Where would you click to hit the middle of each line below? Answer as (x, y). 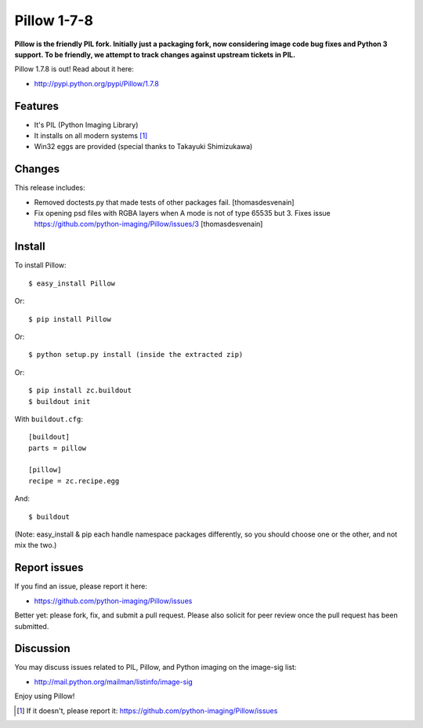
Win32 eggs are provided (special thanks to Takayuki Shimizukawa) (143, 147)
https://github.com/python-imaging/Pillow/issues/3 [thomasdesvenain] (148, 224)
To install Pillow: (40, 265)
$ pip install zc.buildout (80, 391)
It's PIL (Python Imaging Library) (86, 125)
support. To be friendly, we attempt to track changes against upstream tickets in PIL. (155, 54)
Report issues (49, 568)
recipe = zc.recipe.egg (74, 481)
